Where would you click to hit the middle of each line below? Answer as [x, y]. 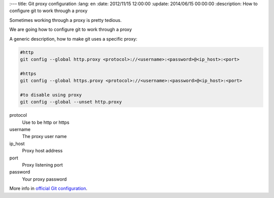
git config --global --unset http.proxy [71, 102]
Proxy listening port [42, 165]
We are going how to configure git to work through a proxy [71, 29]
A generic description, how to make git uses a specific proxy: [73, 39]
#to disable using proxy [51, 95]
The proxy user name [44, 137]
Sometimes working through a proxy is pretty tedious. [65, 20]
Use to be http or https [46, 122]
